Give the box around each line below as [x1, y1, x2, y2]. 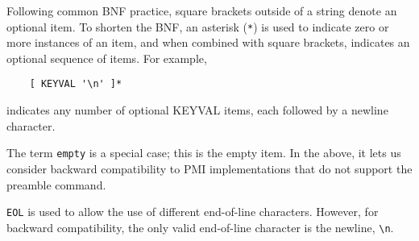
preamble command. [6, 176, 106, 193]
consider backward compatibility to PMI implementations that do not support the [6, 160, 413, 177]
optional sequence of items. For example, [6, 49, 207, 66]
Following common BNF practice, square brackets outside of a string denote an [6, 2, 397, 19]
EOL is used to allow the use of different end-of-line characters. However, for [6, 203, 379, 220]
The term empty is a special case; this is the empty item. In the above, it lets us [6, 144, 401, 161]
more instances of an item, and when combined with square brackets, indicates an [6, 34, 410, 51]
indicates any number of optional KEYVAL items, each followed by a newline [6, 102, 388, 118]
